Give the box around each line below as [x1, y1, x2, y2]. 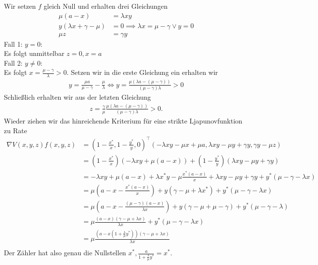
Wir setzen [4, 1, 36, 11]
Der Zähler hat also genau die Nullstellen [4, 247, 126, 258]
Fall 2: [4, 57, 23, 68]
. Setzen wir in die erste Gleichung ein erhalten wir [67, 67, 218, 77]
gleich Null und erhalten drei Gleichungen [44, 1, 168, 11]
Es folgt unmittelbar [4, 48, 65, 58]
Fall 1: [4, 38, 23, 49]
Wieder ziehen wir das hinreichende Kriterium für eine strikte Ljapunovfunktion [4, 116, 243, 126]
